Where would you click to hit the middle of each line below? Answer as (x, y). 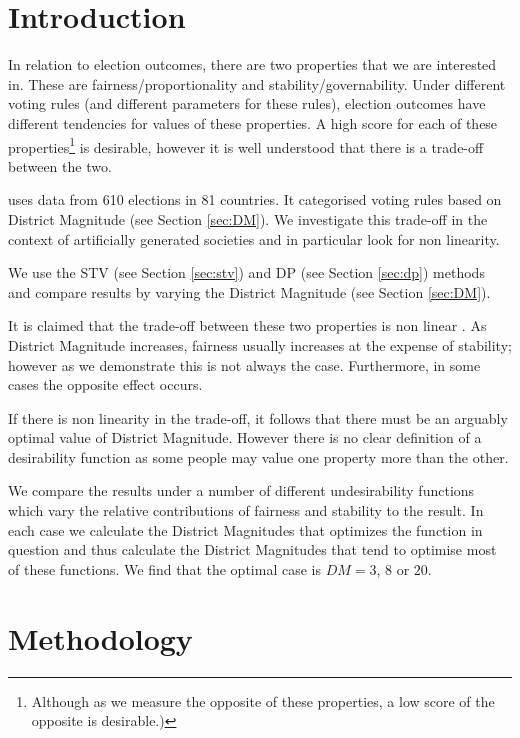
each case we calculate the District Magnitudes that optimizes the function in (245, 529)
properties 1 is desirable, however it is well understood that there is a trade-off (246, 145)
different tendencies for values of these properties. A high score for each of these (253, 122)
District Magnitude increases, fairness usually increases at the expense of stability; (260, 344)
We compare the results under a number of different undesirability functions (241, 490)
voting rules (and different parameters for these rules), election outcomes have (247, 103)
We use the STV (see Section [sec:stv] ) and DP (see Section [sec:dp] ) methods (246, 272)
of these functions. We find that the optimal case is (164, 568)
